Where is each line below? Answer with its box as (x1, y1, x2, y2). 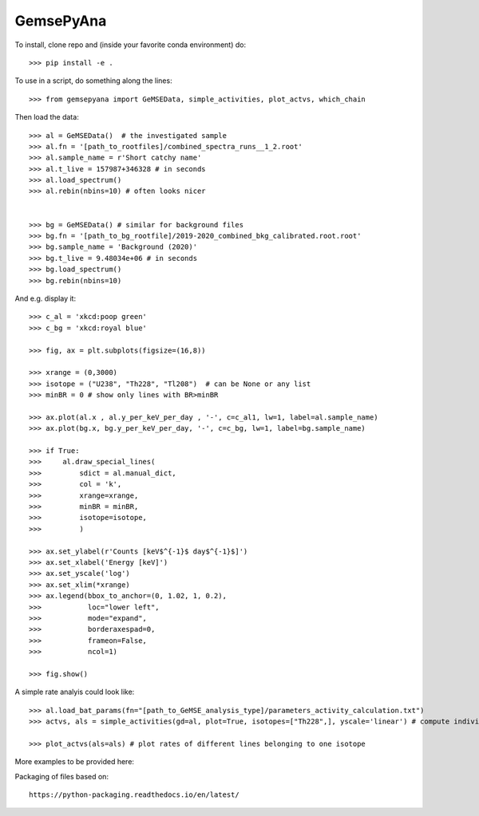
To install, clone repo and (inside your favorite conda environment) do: (14, 40, 247, 49)
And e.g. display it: (14, 294, 76, 303)
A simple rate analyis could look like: (14, 687, 135, 697)
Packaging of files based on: (14, 771, 109, 781)
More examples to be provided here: (14, 757, 135, 767)
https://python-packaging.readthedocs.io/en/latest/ (29, 790, 239, 799)
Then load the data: (14, 112, 79, 122)
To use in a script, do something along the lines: (14, 76, 172, 85)
